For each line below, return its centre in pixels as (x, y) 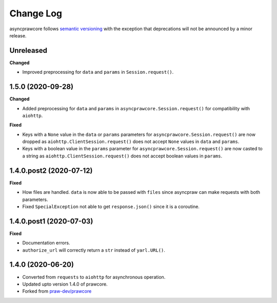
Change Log (36, 13)
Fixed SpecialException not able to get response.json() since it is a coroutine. (111, 206)
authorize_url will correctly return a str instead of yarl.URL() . (94, 250)
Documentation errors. (46, 243)
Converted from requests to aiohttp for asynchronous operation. (94, 277)
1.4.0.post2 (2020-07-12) (51, 170)
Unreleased (28, 50)
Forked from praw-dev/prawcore (57, 291)
